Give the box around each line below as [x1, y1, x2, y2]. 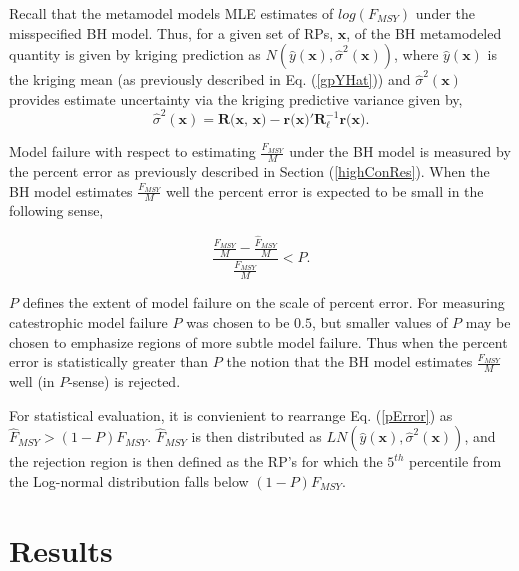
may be [465, 312, 511, 333]
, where [394, 44, 439, 65]
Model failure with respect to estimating [9, 141, 256, 162]
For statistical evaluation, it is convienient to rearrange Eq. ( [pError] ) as [9, 404, 453, 425]
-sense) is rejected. [68, 371, 181, 392]
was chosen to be [186, 312, 290, 333]
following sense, [9, 200, 104, 221]
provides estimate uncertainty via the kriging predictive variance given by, [9, 88, 463, 109]
